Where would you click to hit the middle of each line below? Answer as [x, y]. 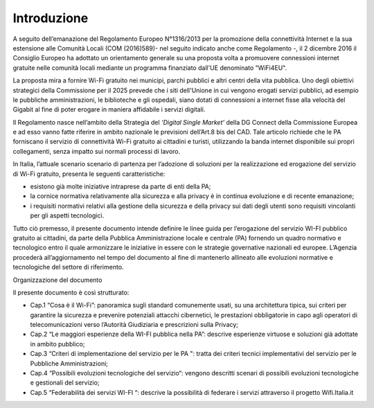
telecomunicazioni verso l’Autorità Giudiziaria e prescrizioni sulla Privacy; [134, 325]
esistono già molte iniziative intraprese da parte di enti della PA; [121, 186]
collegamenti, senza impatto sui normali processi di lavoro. [97, 151]
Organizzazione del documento [57, 280]
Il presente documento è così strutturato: [71, 292]
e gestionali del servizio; [65, 383]
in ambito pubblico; [57, 344]
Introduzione [51, 18]
